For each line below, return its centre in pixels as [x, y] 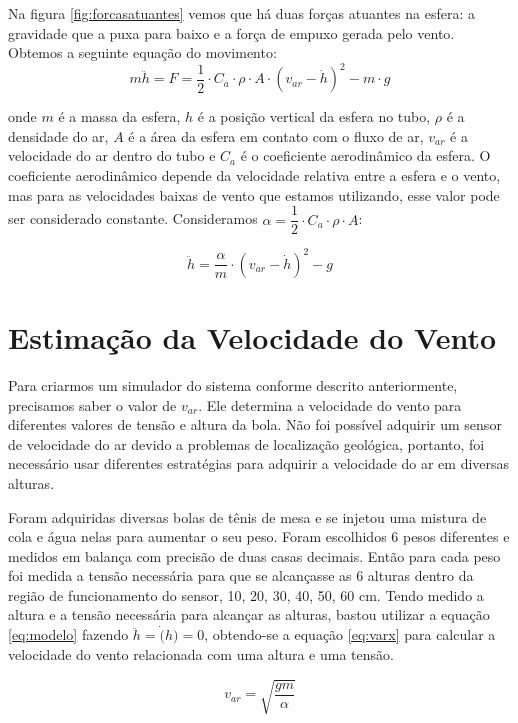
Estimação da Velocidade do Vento [252, 337]
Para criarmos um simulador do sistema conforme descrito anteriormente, [233, 384]
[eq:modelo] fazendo [68, 634]
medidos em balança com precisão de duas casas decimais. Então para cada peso [254, 555]
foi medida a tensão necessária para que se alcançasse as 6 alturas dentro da [241, 575]
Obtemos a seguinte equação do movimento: [142, 52]
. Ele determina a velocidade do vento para [330, 404]
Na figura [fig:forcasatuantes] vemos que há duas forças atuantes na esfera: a [241, 13]
